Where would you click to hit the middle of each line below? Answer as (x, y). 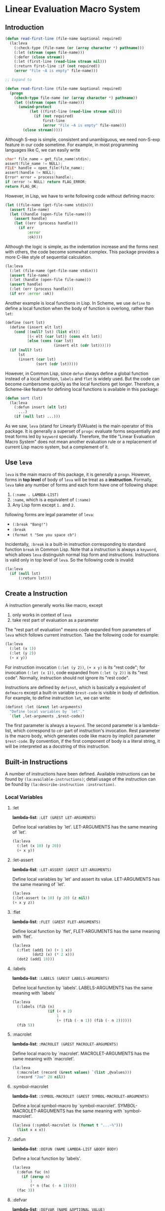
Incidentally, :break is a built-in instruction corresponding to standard (75, 544)
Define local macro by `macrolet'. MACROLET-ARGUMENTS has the (81, 1053)
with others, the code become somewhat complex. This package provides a (82, 252)
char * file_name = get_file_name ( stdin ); (48, 159)
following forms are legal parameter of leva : (50, 514)
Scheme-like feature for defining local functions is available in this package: (82, 389)
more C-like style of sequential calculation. (49, 257)
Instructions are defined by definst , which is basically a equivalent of (76, 687)
